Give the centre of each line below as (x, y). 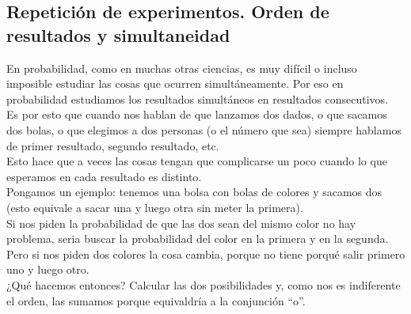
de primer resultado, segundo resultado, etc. (113, 145)
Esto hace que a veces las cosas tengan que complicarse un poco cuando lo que (197, 161)
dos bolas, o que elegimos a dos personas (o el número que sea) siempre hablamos (204, 129)
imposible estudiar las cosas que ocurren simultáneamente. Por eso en (175, 83)
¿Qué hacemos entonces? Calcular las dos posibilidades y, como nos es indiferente (204, 284)
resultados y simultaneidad (118, 34)
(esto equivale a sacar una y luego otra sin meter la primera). (155, 207)
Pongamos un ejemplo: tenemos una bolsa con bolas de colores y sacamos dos (194, 192)
